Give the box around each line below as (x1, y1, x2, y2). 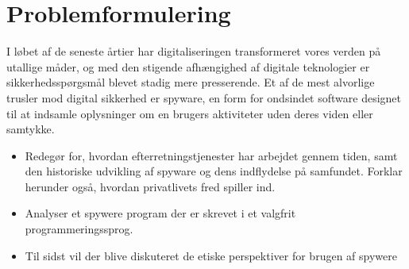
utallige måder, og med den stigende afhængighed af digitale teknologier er (6, 58, 370, 75)
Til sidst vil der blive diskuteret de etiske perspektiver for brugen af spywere (25, 247, 397, 263)
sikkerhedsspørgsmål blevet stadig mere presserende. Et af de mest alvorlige (6, 74, 375, 90)
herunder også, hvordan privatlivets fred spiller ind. (25, 178, 276, 194)
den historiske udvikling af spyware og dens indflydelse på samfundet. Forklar (25, 163, 403, 179)
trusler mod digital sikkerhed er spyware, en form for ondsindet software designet (6, 89, 401, 106)
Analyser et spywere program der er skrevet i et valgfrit (25, 205, 296, 221)
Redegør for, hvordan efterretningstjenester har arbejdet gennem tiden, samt (25, 147, 398, 163)
